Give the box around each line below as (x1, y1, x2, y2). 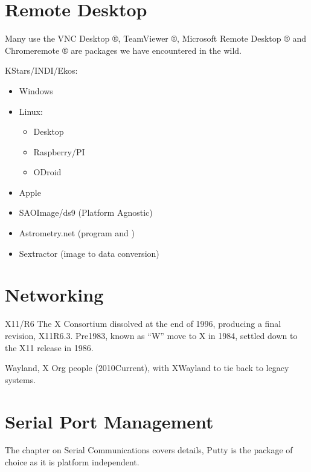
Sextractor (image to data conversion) (19, 247, 159, 259)
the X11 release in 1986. (5, 341, 94, 354)
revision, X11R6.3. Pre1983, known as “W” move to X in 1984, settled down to (5, 329, 298, 341)
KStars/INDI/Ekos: (5, 64, 78, 77)
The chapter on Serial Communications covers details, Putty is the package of (5, 444, 293, 456)
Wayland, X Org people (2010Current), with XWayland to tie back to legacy (5, 361, 289, 374)
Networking (5, 282, 104, 307)
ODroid (33, 166, 62, 178)
